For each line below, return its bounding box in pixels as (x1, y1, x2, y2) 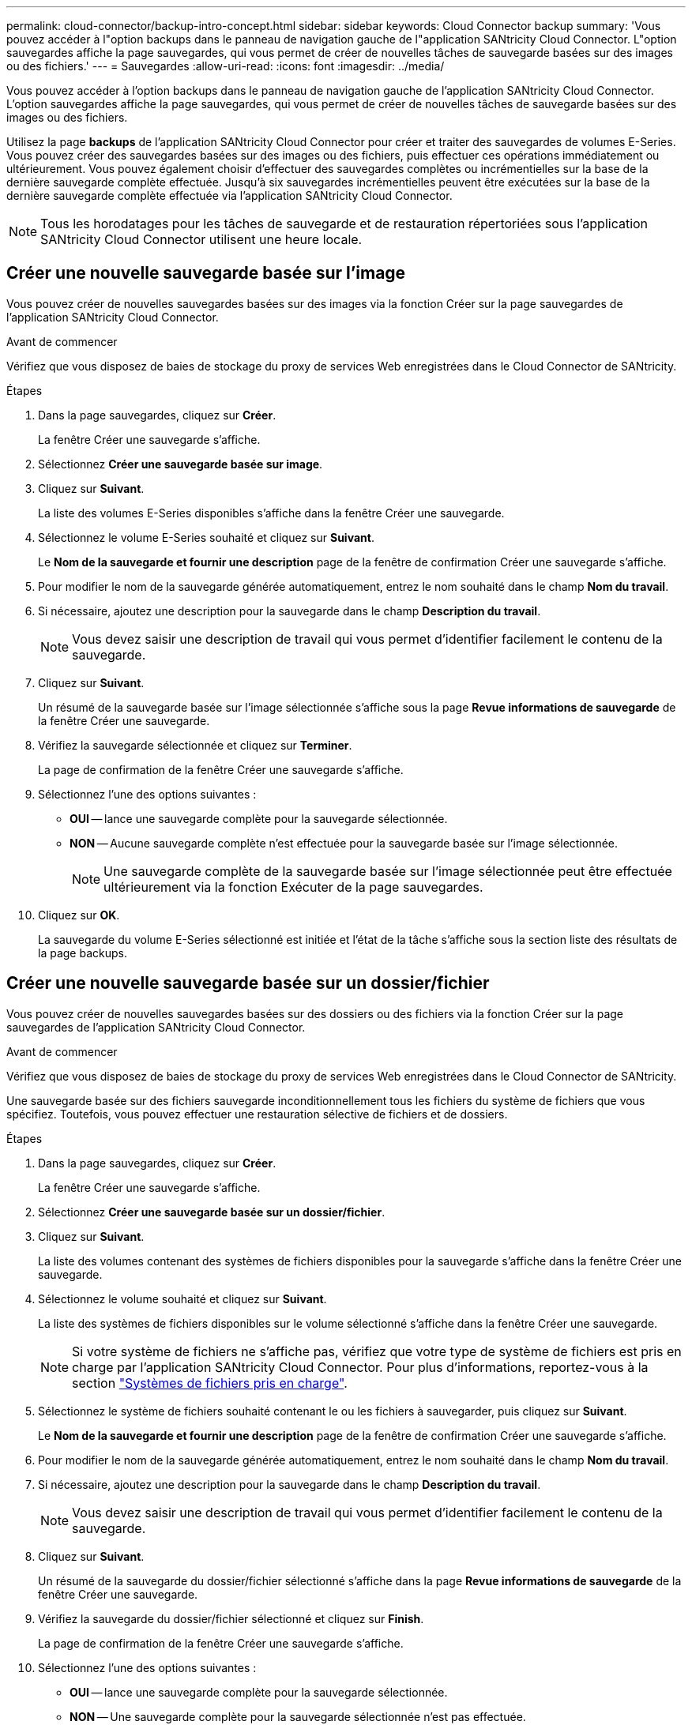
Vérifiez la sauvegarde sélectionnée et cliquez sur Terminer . (38, 738, 352, 752)
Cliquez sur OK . (38, 908, 120, 922)
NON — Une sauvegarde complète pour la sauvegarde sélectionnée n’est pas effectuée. (70, 1709, 526, 1723)
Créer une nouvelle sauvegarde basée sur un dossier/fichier (6, 973, 490, 994)
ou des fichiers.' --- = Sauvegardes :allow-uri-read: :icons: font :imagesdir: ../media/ (6, 59, 445, 73)
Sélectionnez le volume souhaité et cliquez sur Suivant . (38, 1291, 327, 1306)
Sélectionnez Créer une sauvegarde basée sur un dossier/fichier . (38, 1204, 385, 1219)
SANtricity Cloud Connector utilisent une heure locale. (40, 231, 363, 247)
